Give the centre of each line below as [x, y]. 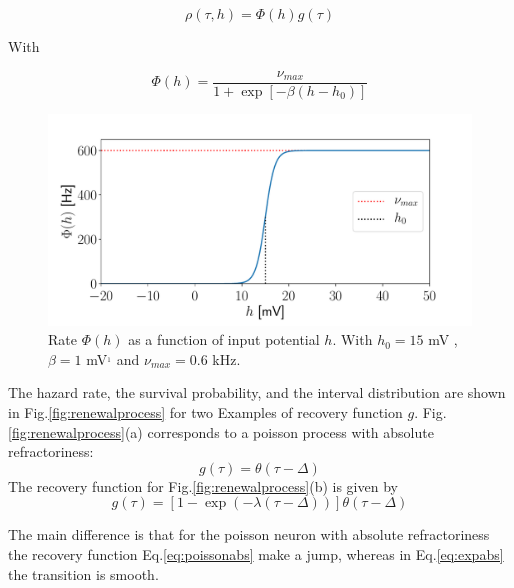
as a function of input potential [224, 339]
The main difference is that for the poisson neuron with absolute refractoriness [249, 534]
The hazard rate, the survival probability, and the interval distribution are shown [257, 392]
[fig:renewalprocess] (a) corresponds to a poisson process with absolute [221, 431]
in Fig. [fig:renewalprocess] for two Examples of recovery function [205, 412]
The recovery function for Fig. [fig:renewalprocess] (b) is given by [203, 485]
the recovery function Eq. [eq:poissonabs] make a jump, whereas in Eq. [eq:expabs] [256, 554]
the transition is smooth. [83, 573]
